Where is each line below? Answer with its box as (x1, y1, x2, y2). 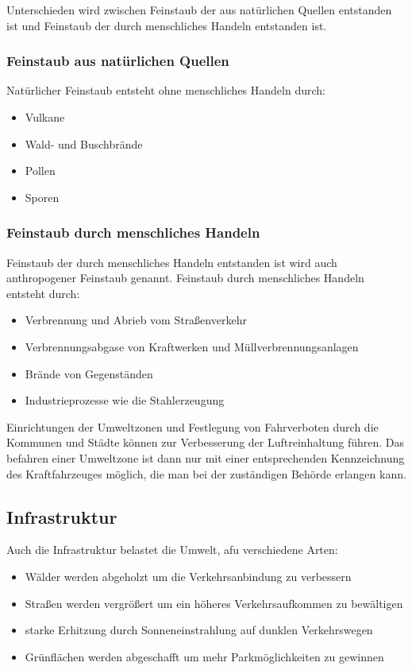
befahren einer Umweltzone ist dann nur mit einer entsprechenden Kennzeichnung (6, 449, 405, 466)
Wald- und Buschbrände (25, 135, 143, 152)
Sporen (25, 188, 60, 205)
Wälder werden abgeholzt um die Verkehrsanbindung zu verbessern (25, 567, 352, 584)
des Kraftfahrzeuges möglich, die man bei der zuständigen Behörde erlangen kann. (6, 465, 406, 482)
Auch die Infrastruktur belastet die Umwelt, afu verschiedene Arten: (6, 541, 338, 558)
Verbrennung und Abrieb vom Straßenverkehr (25, 312, 247, 328)
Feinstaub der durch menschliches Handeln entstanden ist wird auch (6, 254, 337, 270)
